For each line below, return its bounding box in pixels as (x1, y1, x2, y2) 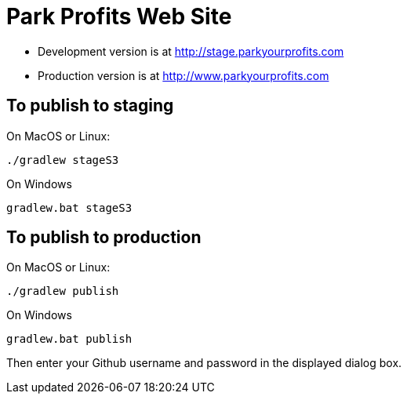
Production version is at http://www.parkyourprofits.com (38, 68, 329, 82)
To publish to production (6, 227, 202, 248)
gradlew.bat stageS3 (6, 201, 133, 214)
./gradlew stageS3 (6, 153, 119, 166)
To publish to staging (6, 96, 174, 116)
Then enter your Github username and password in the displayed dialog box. (6, 356, 402, 370)
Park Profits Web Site (6, 3, 232, 30)
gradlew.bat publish (6, 333, 133, 346)
